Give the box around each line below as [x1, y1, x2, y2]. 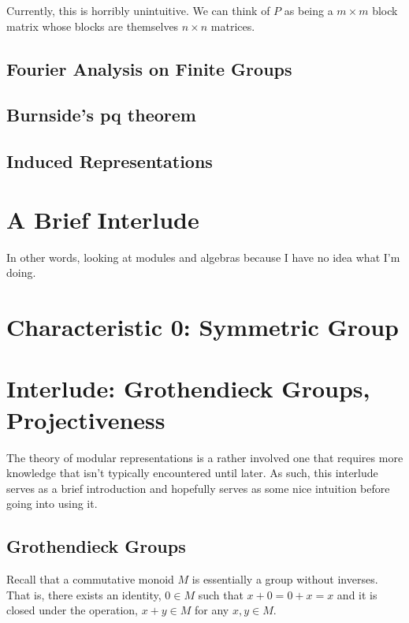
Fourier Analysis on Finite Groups [6, 56, 292, 80]
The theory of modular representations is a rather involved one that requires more [6, 449, 403, 465]
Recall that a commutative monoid [6, 571, 174, 588]
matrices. [210, 17, 255, 34]
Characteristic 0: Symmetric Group [6, 311, 399, 343]
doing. [6, 264, 36, 281]
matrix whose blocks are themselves [6, 17, 179, 34]
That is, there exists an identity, [6, 586, 162, 602]
